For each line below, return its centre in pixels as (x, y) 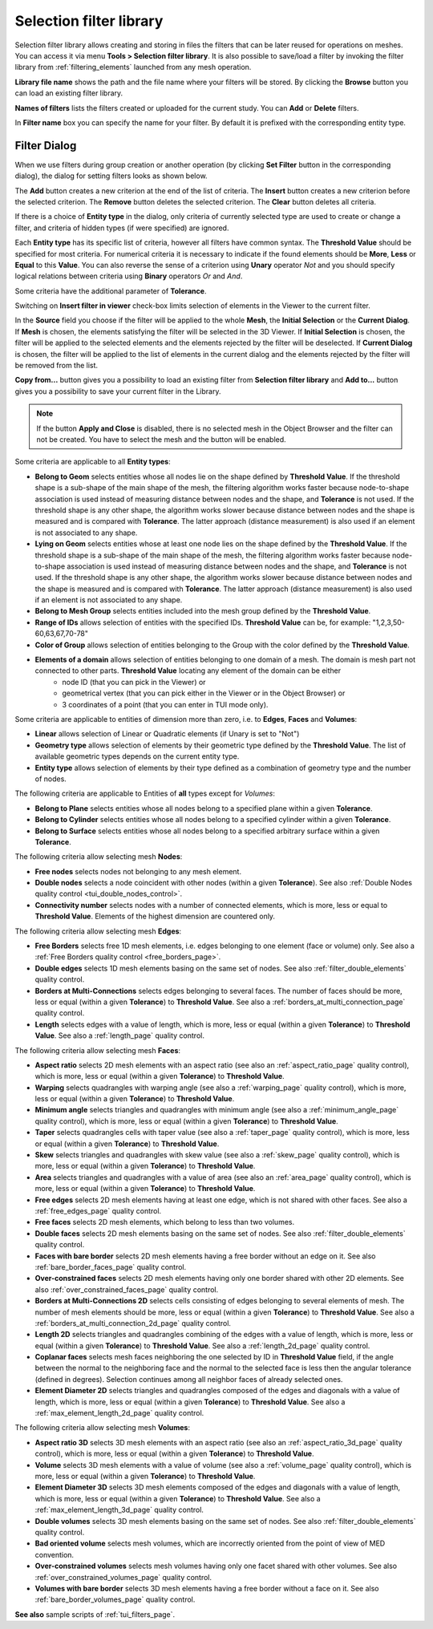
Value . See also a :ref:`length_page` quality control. (119, 1035)
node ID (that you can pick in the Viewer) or (134, 682)
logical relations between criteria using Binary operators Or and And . (129, 276)
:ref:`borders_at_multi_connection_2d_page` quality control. (133, 1323)
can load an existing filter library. (69, 93)
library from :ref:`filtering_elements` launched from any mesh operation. (133, 67)
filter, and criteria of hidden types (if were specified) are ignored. (122, 228)
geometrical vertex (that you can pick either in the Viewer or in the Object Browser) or (204, 693)
